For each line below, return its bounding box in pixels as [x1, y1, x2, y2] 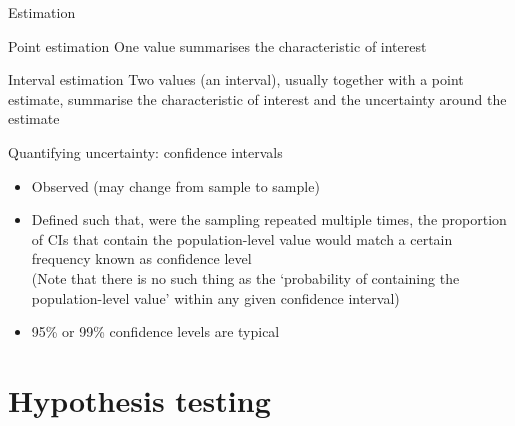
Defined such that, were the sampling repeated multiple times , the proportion [31, 209, 507, 230]
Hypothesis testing [8, 379, 271, 420]
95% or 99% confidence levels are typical [31, 321, 280, 342]
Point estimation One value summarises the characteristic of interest [8, 35, 427, 56]
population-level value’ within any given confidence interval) [31, 287, 400, 308]
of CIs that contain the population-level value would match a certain [31, 228, 453, 249]
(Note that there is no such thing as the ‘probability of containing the [31, 267, 460, 288]
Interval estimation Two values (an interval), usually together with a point [8, 69, 464, 90]
